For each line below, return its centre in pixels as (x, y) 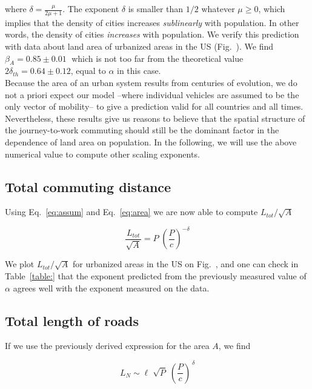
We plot (20, 264)
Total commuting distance (88, 186)
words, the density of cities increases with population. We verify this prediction (152, 34)
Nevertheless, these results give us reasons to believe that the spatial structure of (155, 118)
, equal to (88, 71)
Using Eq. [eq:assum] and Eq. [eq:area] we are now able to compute (131, 212)
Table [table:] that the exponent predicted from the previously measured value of (156, 276)
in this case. (139, 71)
